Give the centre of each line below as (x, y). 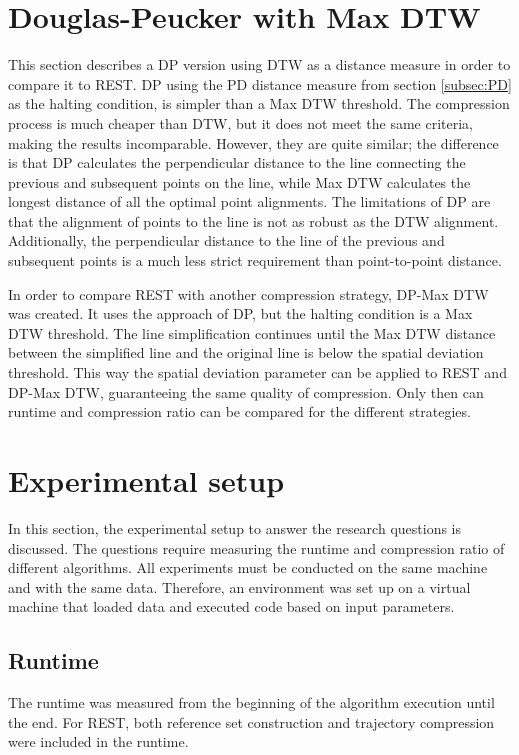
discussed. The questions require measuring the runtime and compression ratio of (256, 547)
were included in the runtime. (98, 741)
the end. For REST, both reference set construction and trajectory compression (251, 721)
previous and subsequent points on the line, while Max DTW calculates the (239, 181)
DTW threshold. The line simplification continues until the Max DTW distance (252, 332)
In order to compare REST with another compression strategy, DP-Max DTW (248, 293)
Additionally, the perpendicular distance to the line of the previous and (226, 240)
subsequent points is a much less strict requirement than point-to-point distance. (255, 260)
